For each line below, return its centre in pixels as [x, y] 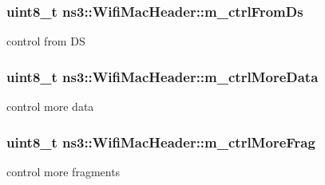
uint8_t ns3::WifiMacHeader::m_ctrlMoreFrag [161, 142]
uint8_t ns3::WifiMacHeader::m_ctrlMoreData [162, 76]
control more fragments [63, 171]
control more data [50, 106]
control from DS [46, 41]
